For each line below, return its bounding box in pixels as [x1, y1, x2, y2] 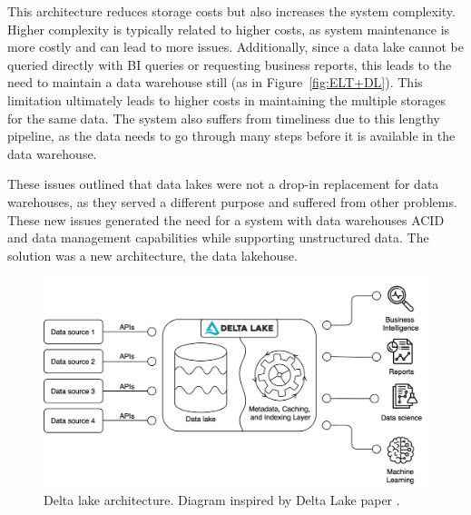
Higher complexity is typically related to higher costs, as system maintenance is [7, 19, 450, 38]
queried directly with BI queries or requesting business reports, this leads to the [7, 54, 452, 74]
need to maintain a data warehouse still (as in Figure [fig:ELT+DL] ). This [7, 73, 423, 92]
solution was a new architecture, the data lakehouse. [7, 245, 298, 264]
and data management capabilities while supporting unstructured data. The [7, 228, 429, 247]
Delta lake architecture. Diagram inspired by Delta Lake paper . [44, 490, 400, 510]
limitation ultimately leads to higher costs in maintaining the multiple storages [7, 90, 446, 109]
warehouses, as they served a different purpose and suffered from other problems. [7, 192, 457, 211]
